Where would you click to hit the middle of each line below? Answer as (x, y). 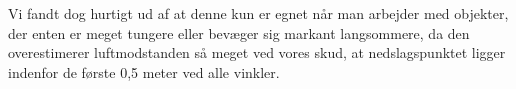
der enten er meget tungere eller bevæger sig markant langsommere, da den (239, 32)
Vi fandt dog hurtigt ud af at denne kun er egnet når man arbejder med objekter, (258, 13)
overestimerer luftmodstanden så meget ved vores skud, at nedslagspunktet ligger (257, 52)
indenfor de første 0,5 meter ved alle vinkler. (144, 71)
